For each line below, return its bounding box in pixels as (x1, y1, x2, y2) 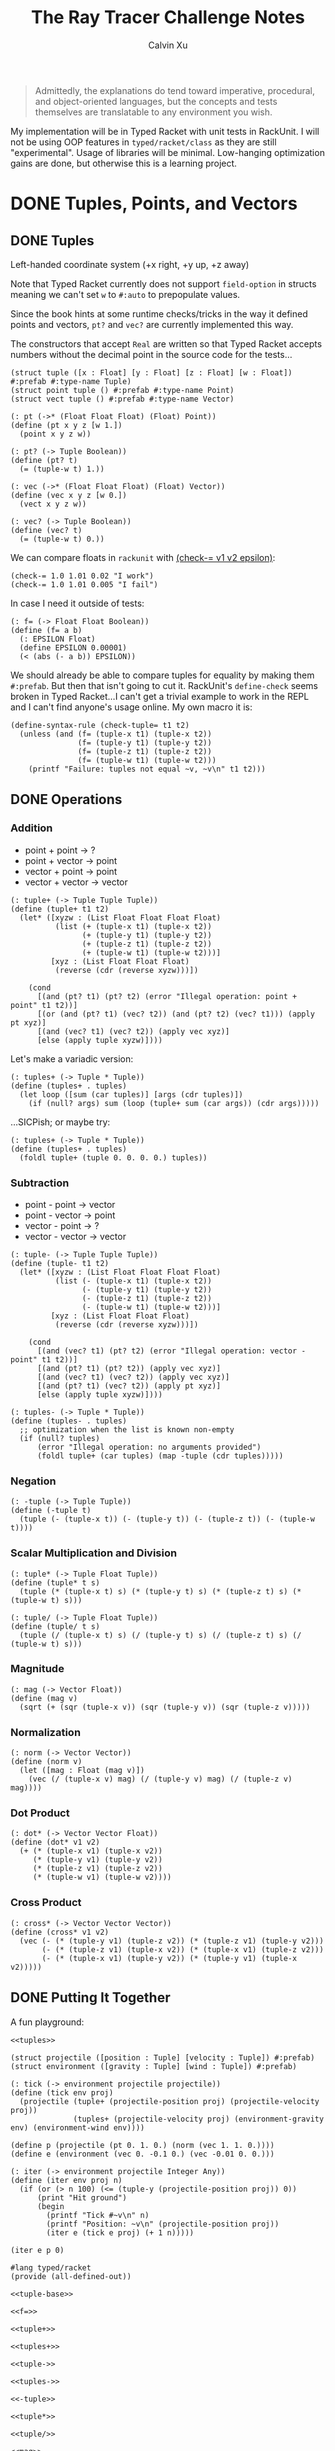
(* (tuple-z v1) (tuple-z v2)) (32, 1864, 163, 1874)
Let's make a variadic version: (10, 1052, 134, 1065)
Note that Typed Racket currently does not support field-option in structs (10, 277, 317, 290)
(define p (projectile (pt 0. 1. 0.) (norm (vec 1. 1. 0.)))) (10, 2140, 275, 2150)
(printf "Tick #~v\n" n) (46, 2210, 150, 2220)
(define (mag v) (10, 1693, 78, 1703)
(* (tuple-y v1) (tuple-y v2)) (32, 1855, 163, 1865)
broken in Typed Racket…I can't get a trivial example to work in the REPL (10, 690, 310, 702)
